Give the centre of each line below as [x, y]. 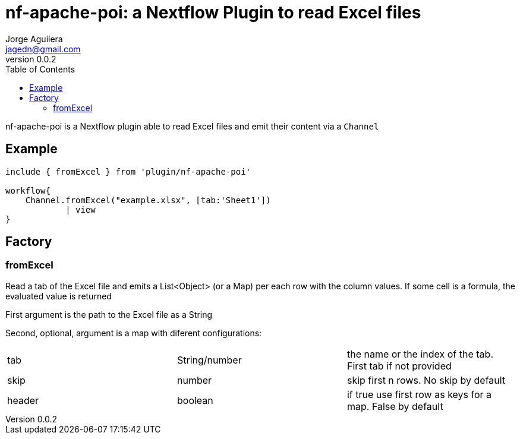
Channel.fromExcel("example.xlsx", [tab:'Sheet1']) [148, 200]
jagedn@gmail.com [43, 49]
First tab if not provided [399, 366]
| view [81, 209]
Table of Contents [40, 69]
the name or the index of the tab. [420, 354]
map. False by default [395, 406]
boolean [195, 400]
